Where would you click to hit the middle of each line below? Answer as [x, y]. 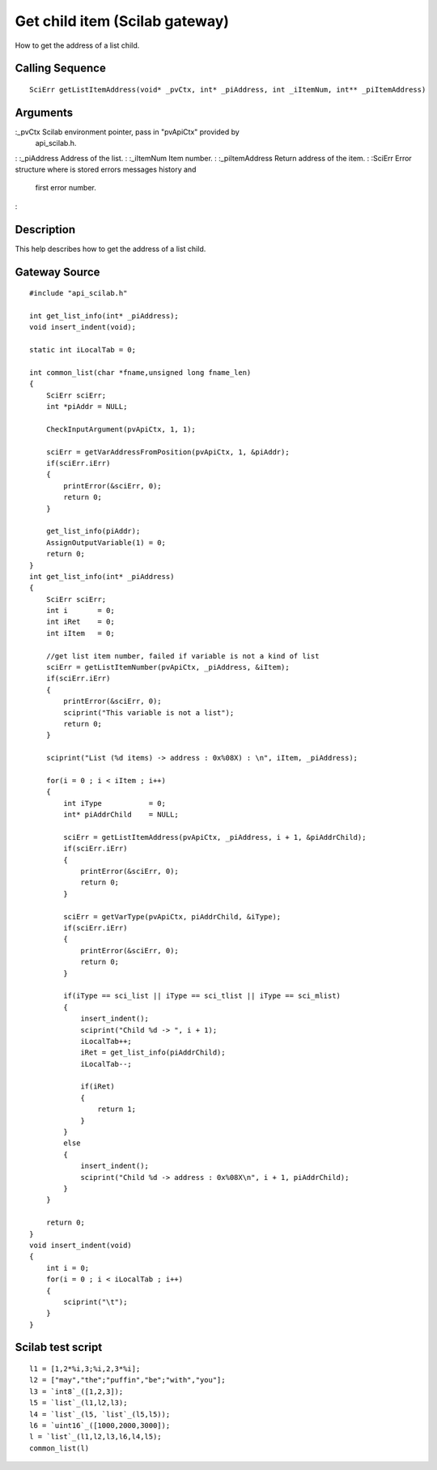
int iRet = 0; [80, 622]
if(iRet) [98, 1087]
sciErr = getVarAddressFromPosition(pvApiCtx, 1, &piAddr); [168, 452]
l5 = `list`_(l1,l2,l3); [78, 1403]
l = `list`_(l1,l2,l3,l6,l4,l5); [95, 1437]
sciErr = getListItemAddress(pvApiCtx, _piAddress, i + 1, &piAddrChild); [215, 837]
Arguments [44, 112]
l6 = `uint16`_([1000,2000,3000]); [100, 1426]
